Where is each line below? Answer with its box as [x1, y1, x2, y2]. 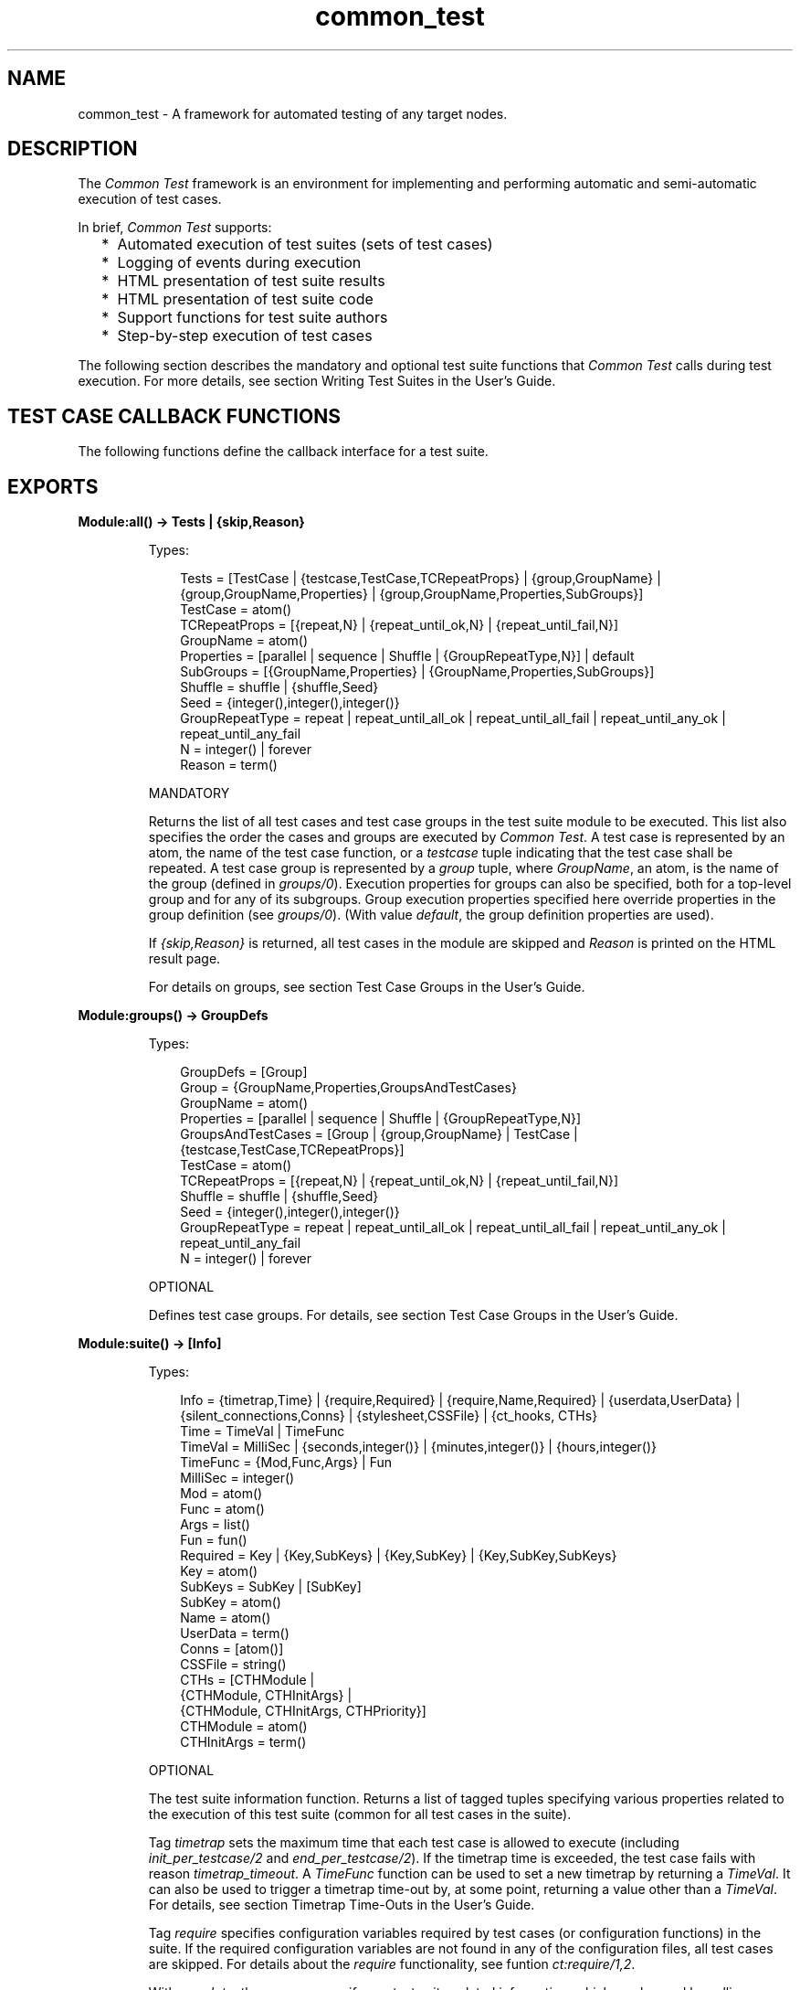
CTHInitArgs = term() [180, 1734, 307, 1751]
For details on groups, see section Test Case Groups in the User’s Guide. [148, 979, 585, 995]
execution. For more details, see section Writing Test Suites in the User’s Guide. [78, 373, 556, 389]
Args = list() [180, 1516, 250, 1533]
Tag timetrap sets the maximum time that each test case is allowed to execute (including [148, 1835, 679, 1851]
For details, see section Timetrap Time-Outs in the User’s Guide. [148, 1897, 535, 1913]
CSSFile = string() [180, 1656, 287, 1673]
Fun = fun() [180, 1532, 247, 1548]
